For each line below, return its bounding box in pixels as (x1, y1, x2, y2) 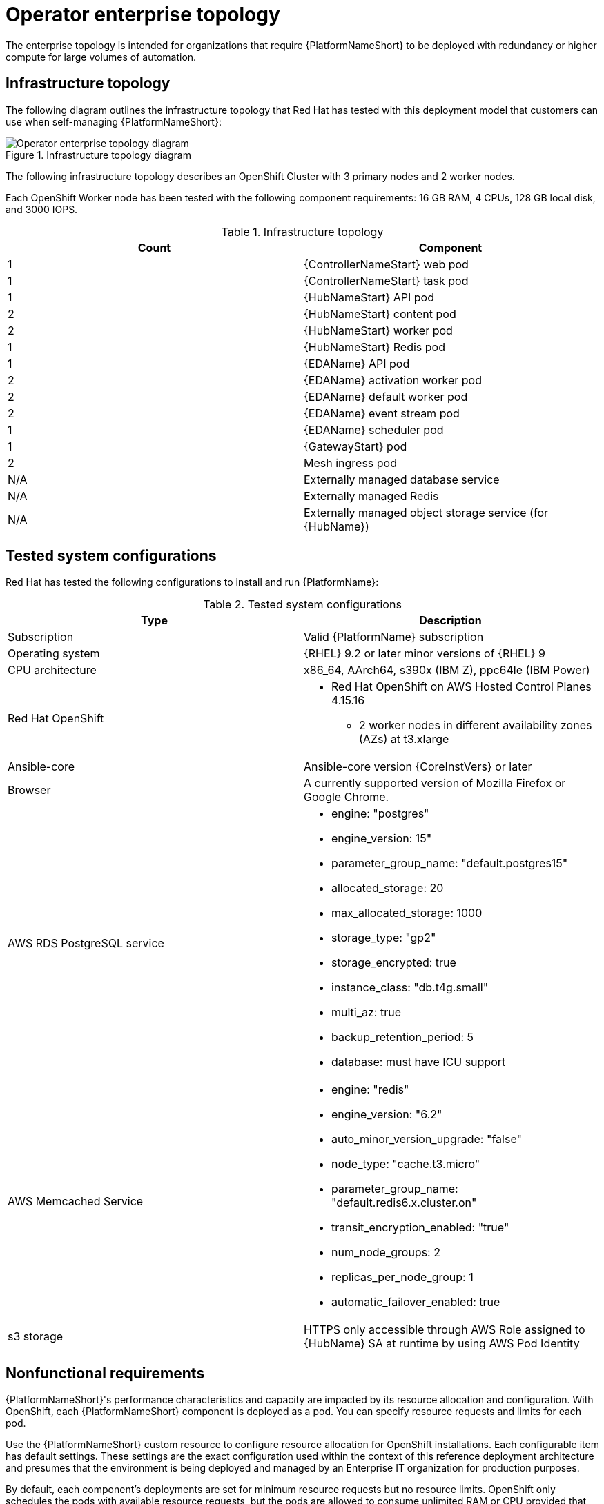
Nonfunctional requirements (6, 1364, 205, 1382)
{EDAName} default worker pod (304, 389, 468, 404)
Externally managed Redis (304, 488, 439, 503)
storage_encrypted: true (331, 956, 456, 970)
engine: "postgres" (331, 807, 429, 821)
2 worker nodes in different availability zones (359, 718, 592, 733)
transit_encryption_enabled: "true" (331, 1220, 509, 1235)
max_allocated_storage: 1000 (331, 906, 483, 920)
